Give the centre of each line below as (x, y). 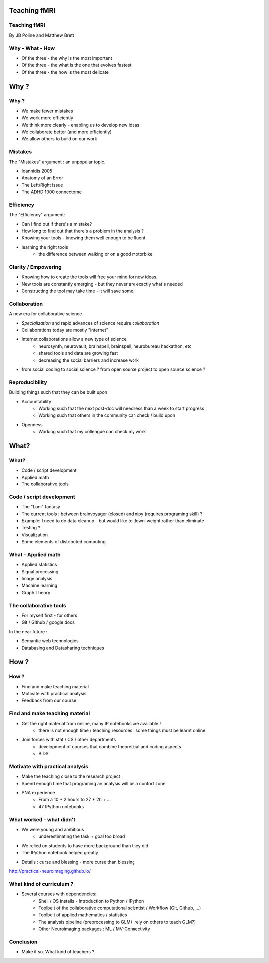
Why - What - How (32, 48)
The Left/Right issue (42, 185)
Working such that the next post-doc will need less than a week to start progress (121, 408)
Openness (32, 424)
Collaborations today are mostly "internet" (65, 330)
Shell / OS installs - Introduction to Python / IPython (91, 901)
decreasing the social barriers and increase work (89, 360)
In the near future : (28, 631)
